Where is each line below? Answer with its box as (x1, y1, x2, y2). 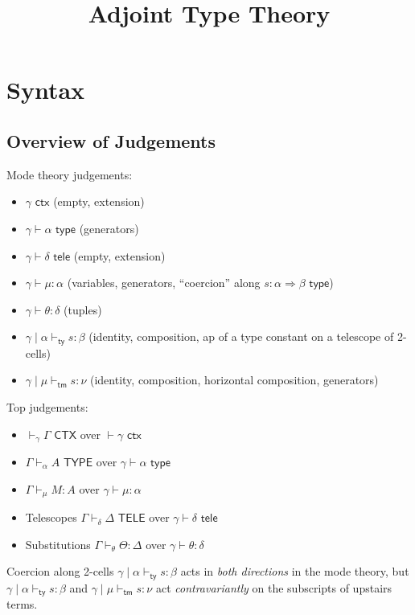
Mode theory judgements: (6, 166, 133, 182)
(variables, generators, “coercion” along (67, 274, 261, 291)
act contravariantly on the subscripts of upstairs (155, 579, 392, 596)
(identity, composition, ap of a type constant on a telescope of (88, 328, 394, 345)
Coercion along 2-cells (6, 563, 114, 580)
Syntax (6, 73, 85, 106)
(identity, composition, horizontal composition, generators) (89, 371, 379, 388)
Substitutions (25, 535, 91, 552)
